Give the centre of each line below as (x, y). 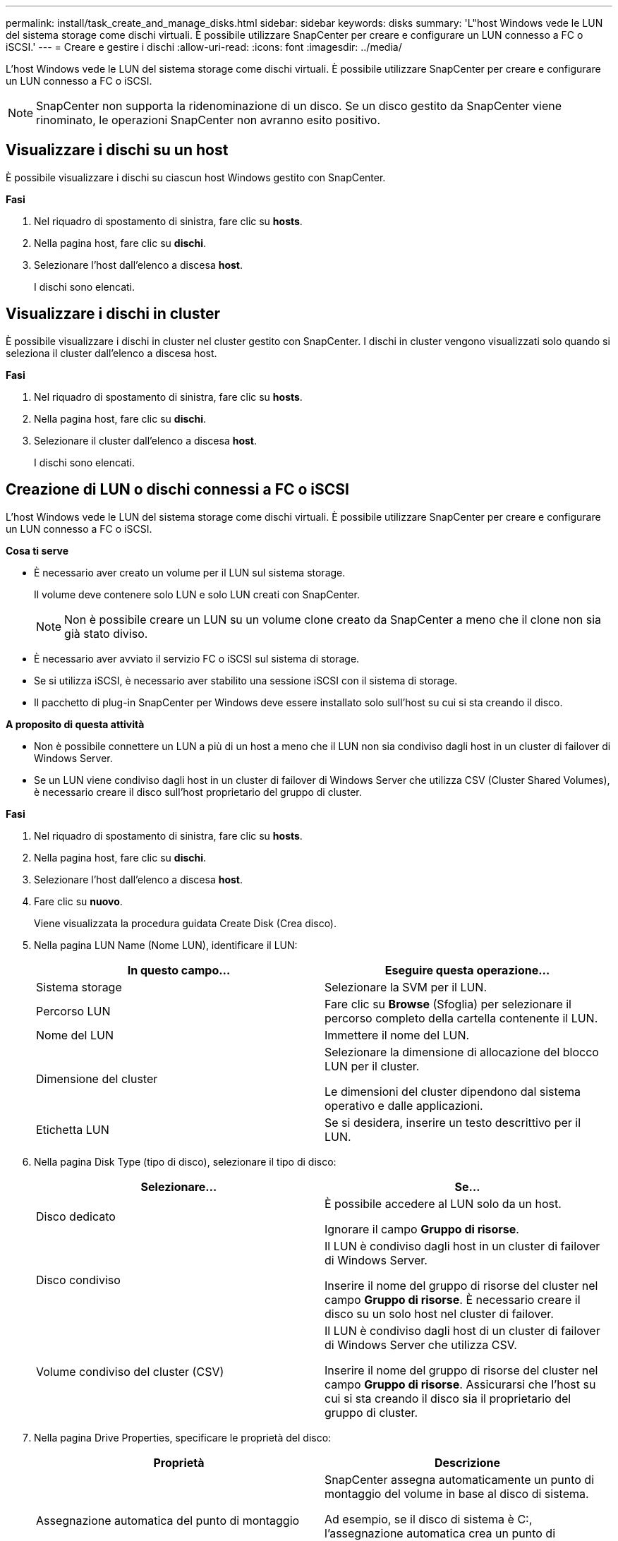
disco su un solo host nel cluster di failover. (439, 1313)
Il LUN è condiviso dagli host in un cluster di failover (462, 1246)
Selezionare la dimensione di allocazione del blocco (462, 1052)
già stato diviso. (106, 633)
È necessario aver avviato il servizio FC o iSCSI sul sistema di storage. (197, 658)
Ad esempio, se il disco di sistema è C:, (429, 1519)
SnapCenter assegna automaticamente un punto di (460, 1479)
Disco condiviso (78, 1280)
